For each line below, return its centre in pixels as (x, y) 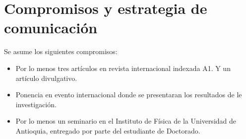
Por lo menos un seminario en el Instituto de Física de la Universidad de (126, 121)
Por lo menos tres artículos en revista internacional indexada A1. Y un (123, 68)
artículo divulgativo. (46, 78)
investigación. (36, 104)
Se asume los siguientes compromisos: (61, 51)
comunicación (51, 28)
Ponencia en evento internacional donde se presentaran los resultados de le (129, 95)
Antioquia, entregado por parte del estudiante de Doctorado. (108, 130)
